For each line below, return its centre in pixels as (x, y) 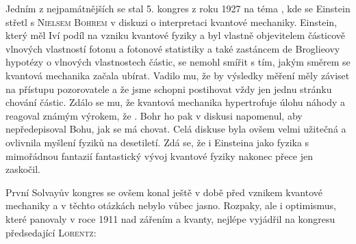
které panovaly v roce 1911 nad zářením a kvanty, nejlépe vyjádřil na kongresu (170, 218)
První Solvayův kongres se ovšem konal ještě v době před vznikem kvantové (164, 192)
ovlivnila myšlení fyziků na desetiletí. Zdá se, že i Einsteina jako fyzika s (157, 142)
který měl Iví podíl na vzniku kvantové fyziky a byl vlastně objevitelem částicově (176, 35)
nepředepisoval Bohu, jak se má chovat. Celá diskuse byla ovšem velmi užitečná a (176, 129)
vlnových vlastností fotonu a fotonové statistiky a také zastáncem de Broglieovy (173, 48)
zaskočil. (23, 169)
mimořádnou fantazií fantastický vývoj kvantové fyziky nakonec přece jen (159, 155)
